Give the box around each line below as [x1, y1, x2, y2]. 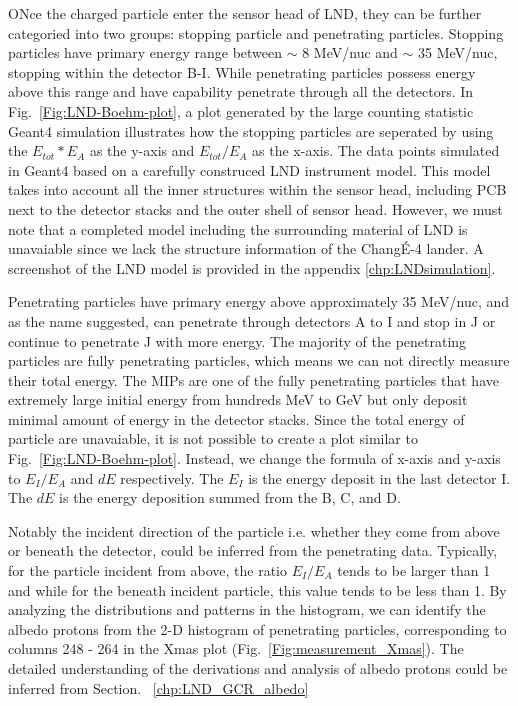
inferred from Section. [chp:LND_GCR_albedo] [8, 677, 309, 698]
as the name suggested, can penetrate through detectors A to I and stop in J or [8, 310, 496, 331]
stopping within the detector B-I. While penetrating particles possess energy [8, 61, 476, 82]
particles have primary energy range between [8, 42, 283, 63]
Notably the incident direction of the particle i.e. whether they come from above [8, 520, 500, 541]
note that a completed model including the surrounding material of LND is [8, 218, 468, 239]
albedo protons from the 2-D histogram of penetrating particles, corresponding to [8, 618, 507, 639]
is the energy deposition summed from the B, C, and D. [59, 487, 401, 508]
